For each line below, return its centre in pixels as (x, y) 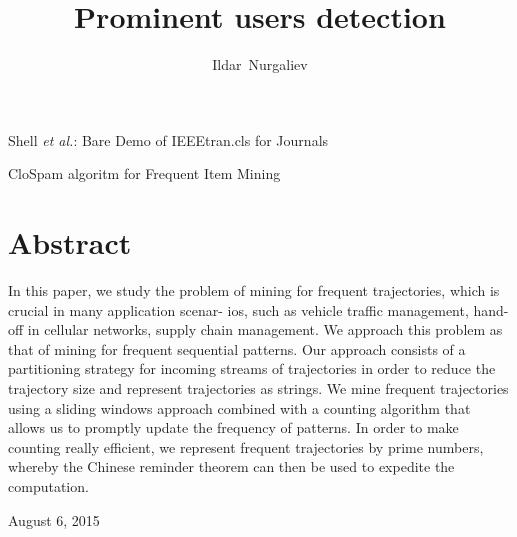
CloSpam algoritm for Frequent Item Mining (144, 173)
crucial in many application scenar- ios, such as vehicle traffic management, (238, 309)
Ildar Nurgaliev (260, 64)
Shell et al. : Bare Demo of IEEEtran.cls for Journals (168, 139)
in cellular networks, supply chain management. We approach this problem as (265, 329)
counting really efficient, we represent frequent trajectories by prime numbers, (246, 446)
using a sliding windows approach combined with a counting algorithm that (239, 407)
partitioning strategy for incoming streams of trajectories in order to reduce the (252, 368)
